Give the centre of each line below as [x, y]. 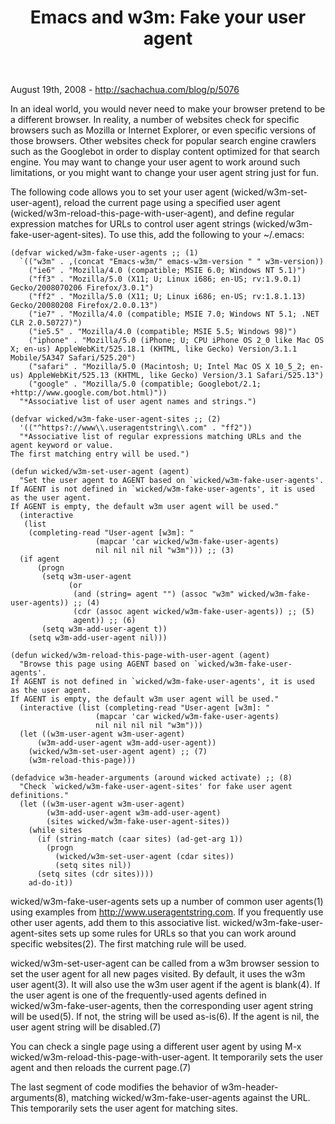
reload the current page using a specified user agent [172, 203]
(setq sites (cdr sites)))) [95, 874]
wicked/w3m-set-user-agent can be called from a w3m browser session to [165, 963]
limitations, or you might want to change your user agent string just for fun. [164, 173]
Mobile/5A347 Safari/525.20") [73, 358]
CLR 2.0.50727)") [46, 323]
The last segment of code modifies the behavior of [115, 1087]
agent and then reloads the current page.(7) [101, 1068]
